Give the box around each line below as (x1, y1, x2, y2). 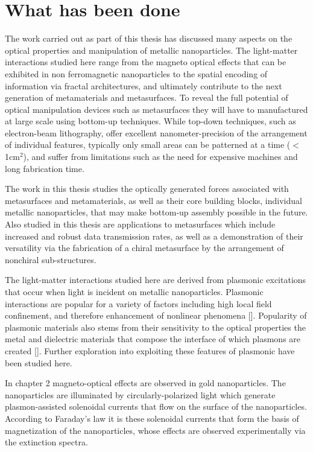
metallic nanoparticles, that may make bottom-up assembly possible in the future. (5, 206, 308, 218)
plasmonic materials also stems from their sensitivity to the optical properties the (5, 320, 306, 333)
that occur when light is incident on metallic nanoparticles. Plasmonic (5, 285, 264, 298)
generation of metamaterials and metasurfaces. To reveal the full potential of (5, 91, 288, 104)
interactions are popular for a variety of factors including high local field (5, 297, 272, 310)
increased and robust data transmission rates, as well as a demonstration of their (5, 229, 303, 242)
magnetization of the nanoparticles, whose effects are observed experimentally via (5, 424, 306, 436)
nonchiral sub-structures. (5, 253, 96, 266)
